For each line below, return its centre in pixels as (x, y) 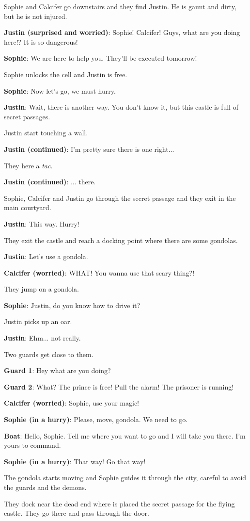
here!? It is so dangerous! (41, 41)
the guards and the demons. (45, 487)
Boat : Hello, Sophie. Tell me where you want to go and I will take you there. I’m (125, 435)
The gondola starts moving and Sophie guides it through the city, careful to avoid (125, 478)
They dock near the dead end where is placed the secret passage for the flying (119, 503)
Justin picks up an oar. (38, 321)
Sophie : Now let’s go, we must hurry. (60, 90)
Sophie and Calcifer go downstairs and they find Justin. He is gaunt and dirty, (120, 6)
